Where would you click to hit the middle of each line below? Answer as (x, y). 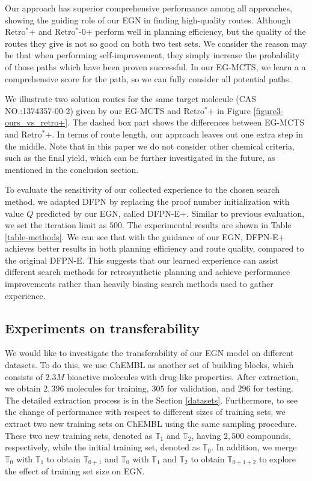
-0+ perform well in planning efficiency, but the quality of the (192, 32)
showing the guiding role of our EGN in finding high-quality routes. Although (148, 20)
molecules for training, (108, 388)
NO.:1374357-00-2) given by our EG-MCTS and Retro (105, 110)
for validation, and (201, 388)
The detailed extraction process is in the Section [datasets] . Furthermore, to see (151, 400)
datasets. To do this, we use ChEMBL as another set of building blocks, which (149, 365)
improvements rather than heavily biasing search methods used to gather (139, 284)
